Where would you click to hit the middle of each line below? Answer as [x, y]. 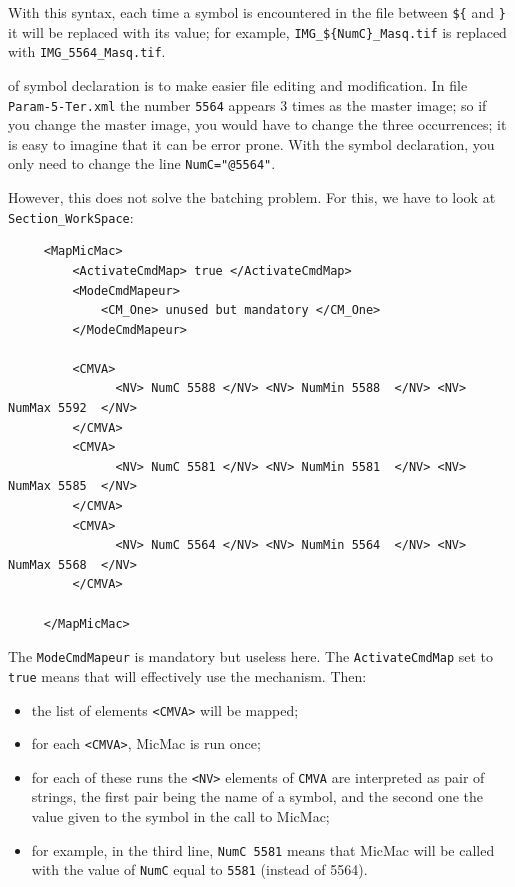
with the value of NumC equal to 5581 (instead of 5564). [199, 869]
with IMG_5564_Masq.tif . [87, 51]
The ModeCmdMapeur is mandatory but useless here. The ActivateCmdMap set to [251, 656]
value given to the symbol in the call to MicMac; [180, 816]
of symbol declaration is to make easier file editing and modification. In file [238, 84]
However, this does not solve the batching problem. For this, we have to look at [252, 197]
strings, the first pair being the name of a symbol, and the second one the [257, 796]
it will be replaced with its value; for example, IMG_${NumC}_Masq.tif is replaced [257, 31]
